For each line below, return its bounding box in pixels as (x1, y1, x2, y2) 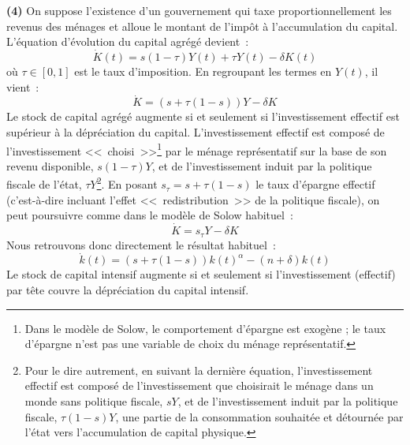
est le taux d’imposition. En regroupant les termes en (74, 63, 332, 79)
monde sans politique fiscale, (24, 392, 163, 409)
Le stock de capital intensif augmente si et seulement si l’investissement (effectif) (6, 266, 396, 282)
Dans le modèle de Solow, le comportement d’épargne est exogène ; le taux (24, 320, 386, 336)
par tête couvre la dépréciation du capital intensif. (6, 281, 249, 297)
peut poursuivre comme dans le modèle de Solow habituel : (6, 207, 293, 223)
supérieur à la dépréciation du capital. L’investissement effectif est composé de (6, 124, 385, 140)
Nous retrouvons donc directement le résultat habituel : (6, 236, 276, 252)
